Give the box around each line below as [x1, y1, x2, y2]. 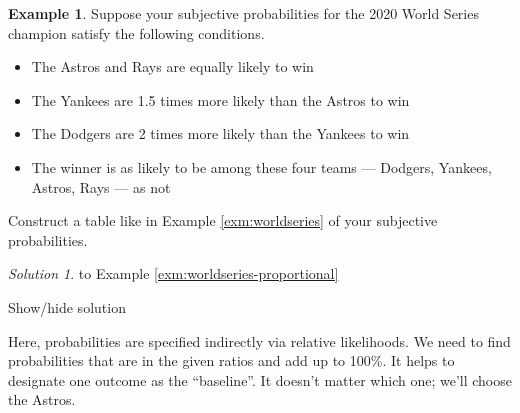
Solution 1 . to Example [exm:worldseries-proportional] [8, 263, 339, 284]
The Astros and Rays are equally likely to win [31, 56, 314, 77]
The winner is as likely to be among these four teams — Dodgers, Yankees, [31, 156, 492, 177]
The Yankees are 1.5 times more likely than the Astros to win [31, 89, 410, 110]
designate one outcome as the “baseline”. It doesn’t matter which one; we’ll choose [8, 369, 512, 390]
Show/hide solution [8, 296, 126, 317]
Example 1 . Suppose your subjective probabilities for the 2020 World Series [8, 3, 479, 23]
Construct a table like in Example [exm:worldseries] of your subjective [8, 210, 438, 231]
